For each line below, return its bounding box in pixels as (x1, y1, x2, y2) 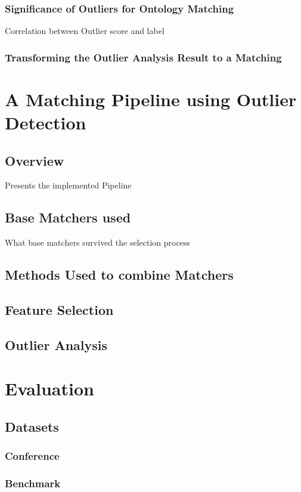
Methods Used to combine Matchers (5, 265, 234, 284)
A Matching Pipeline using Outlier (5, 86, 297, 111)
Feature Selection (5, 300, 114, 318)
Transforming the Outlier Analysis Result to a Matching (5, 49, 282, 64)
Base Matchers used (5, 208, 131, 227)
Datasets (5, 417, 59, 435)
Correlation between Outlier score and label (5, 24, 165, 37)
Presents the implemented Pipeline (5, 179, 132, 191)
